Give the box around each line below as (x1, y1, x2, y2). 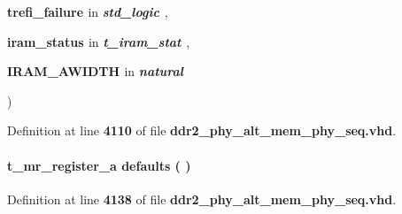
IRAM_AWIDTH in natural (7, 62, 183, 80)
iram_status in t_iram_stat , (7, 32, 190, 50)
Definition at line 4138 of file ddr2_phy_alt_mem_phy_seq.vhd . (7, 189, 397, 208)
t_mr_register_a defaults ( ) (7, 156, 191, 174)
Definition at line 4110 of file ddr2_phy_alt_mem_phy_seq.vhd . (7, 121, 397, 140)
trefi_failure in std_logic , (7, 3, 168, 20)
